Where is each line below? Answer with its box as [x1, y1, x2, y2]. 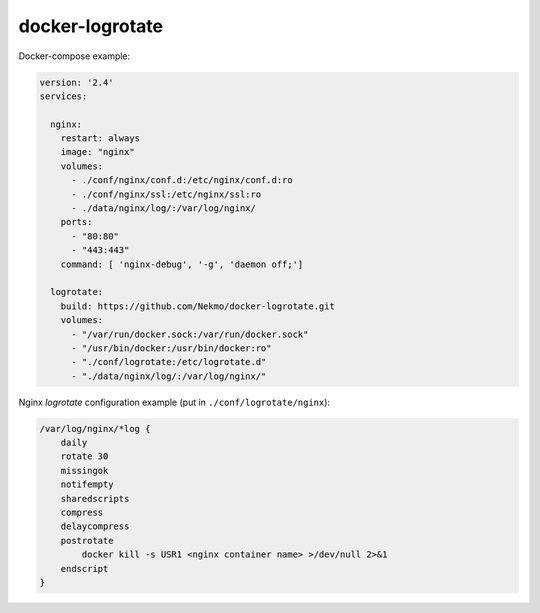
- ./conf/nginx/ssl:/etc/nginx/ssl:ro [71, 188, 262, 200]
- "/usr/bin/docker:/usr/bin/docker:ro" [71, 342, 272, 354]
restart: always [60, 133, 140, 144]
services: [39, 90, 88, 102]
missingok [60, 465, 109, 476]
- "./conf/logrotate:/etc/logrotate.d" [71, 356, 267, 368]
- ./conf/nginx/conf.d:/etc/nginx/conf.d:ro [71, 175, 294, 186]
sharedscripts [60, 493, 130, 504]
